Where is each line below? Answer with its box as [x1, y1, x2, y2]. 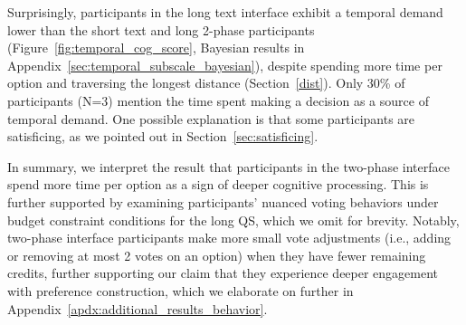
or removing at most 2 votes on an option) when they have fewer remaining [7, 245, 426, 264]
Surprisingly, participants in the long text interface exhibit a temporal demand [7, 3, 443, 21]
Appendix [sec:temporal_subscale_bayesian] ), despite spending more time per [7, 55, 442, 74]
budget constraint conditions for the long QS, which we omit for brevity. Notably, [7, 210, 460, 229]
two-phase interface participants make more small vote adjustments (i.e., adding [7, 228, 452, 247]
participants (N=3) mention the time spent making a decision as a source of [7, 91, 429, 110]
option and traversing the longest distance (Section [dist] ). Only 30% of [7, 73, 405, 92]
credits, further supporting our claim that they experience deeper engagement [7, 263, 439, 282]
